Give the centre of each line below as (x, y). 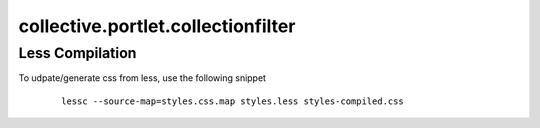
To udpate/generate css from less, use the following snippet (142, 78)
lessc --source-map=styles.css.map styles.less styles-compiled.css (232, 101)
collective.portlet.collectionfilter (157, 26)
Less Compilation (77, 53)
